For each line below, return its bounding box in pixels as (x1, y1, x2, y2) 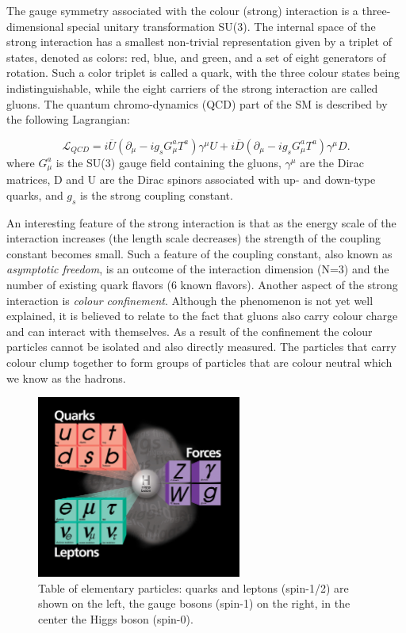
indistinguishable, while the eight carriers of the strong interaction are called (6, 79, 378, 96)
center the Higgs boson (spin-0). (38, 610, 193, 627)
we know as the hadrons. (6, 369, 126, 386)
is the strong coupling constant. (80, 186, 233, 203)
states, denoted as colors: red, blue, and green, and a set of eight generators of (6, 48, 386, 65)
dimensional (6, 17, 64, 34)
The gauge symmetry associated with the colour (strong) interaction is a (6, 2, 358, 18)
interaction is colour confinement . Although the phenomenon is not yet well (6, 292, 373, 308)
